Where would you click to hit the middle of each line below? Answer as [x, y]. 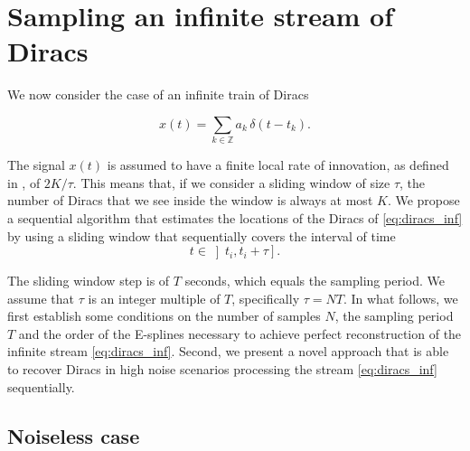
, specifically [266, 298]
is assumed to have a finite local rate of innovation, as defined [278, 165]
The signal [36, 165]
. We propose [423, 200]
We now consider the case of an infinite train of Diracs [158, 94]
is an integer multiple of [154, 298]
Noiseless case [74, 435]
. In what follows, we [400, 298]
